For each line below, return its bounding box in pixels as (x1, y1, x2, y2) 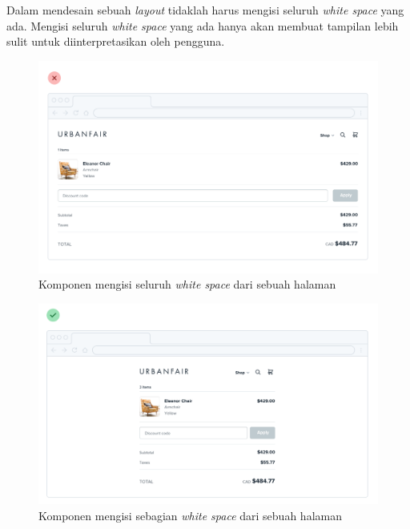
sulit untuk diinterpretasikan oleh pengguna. (6, 33, 225, 50)
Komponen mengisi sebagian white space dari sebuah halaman (38, 507, 342, 523)
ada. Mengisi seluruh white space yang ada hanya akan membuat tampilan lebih (6, 17, 399, 34)
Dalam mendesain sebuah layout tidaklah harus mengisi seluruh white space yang (6, 2, 404, 18)
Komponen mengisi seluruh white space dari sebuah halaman (38, 276, 336, 293)
